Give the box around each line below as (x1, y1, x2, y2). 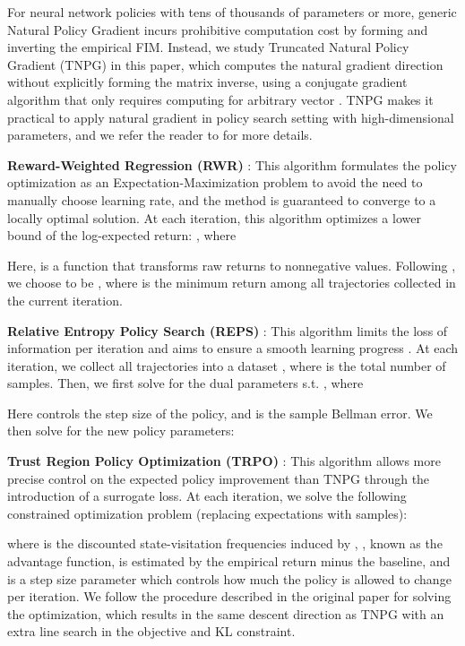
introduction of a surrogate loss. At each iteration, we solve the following (7, 487, 407, 505)
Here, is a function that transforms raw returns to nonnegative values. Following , (7, 255, 456, 274)
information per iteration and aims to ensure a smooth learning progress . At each (7, 339, 459, 357)
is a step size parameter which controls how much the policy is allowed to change (7, 569, 452, 588)
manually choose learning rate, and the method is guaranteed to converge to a (7, 190, 436, 209)
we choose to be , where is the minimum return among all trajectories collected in (7, 273, 456, 292)
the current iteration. (7, 290, 123, 309)
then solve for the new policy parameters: (7, 421, 235, 440)
